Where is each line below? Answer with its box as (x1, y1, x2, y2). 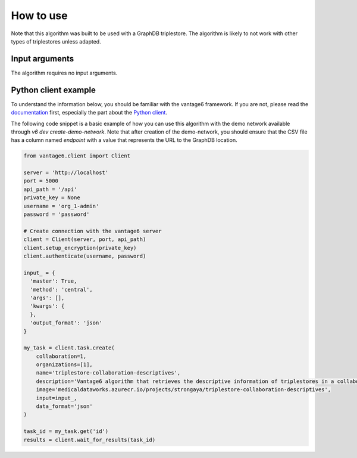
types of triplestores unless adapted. (11, 38, 101, 45)
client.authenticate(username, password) (23, 252, 146, 259)
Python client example (11, 85, 96, 95)
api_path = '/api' (23, 185, 77, 193)
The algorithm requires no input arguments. (11, 69, 118, 76)
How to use (11, 9, 68, 22)
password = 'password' (23, 211, 90, 218)
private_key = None (23, 194, 80, 201)
